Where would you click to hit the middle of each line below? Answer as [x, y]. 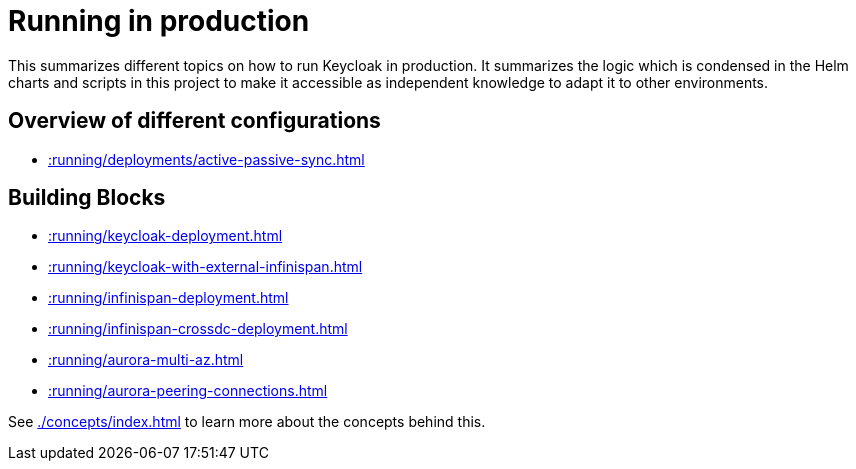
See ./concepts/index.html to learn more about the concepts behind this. [247, 422]
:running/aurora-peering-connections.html [188, 391]
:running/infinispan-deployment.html [168, 298]
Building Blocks [87, 198]
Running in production [159, 21]
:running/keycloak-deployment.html [165, 236]
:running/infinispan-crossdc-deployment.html [198, 329]
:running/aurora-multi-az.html [146, 360]
